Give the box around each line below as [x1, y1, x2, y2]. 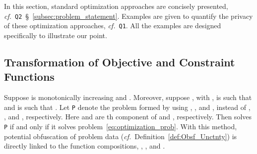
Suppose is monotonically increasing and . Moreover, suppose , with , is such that [4, 92, 252, 103]
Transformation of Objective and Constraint [4, 54, 235, 69]
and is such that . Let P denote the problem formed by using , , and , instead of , [4, 102, 251, 112]
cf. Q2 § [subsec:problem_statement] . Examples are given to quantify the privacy [4, 10, 253, 21]
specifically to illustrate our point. [4, 30, 107, 40]
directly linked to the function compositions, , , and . [4, 141, 165, 151]
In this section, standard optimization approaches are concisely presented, [4, 1, 228, 11]
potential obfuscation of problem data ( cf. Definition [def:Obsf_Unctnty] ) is [4, 131, 237, 141]
